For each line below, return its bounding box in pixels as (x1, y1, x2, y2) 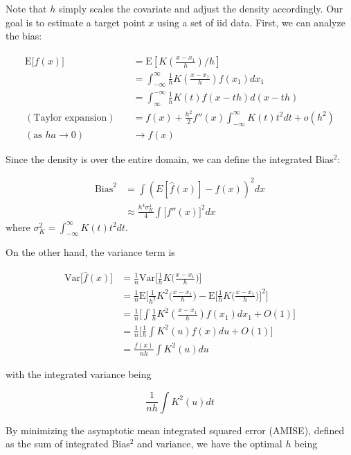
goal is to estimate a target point (6, 15, 145, 29)
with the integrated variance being (6, 366, 152, 381)
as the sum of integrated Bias (6, 436, 130, 451)
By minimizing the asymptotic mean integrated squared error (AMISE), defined (6, 422, 345, 437)
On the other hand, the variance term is (6, 245, 175, 259)
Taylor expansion (33, 112, 107, 123)
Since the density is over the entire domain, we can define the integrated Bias (6, 151, 334, 166)
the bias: (6, 28, 42, 43)
